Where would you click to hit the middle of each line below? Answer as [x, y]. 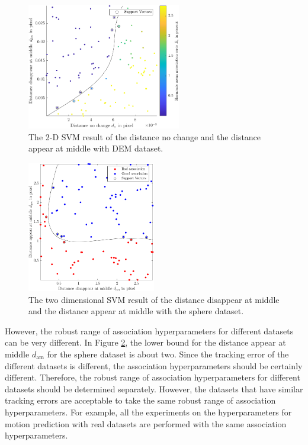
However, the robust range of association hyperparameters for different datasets [149, 330]
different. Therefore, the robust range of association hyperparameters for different [153, 377]
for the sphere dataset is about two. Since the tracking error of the [168, 354]
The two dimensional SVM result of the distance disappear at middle [154, 299]
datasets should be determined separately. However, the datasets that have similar [154, 388]
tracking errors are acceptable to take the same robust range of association [140, 400]
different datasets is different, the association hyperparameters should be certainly [154, 365]
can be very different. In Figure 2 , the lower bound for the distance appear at [145, 342]
